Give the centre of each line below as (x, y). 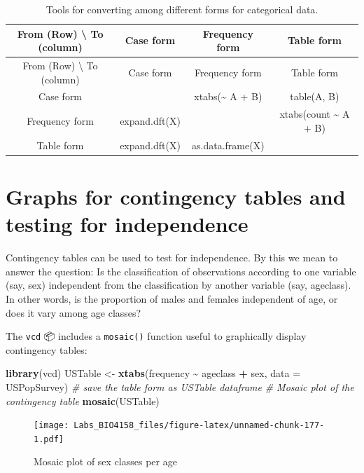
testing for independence (127, 224)
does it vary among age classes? (73, 312)
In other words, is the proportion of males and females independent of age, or (172, 298)
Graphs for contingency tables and (176, 197)
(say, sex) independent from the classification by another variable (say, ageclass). (178, 285)
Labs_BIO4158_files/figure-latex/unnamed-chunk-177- (199, 426)
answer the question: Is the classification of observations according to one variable (181, 271)
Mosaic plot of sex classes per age (105, 461)
